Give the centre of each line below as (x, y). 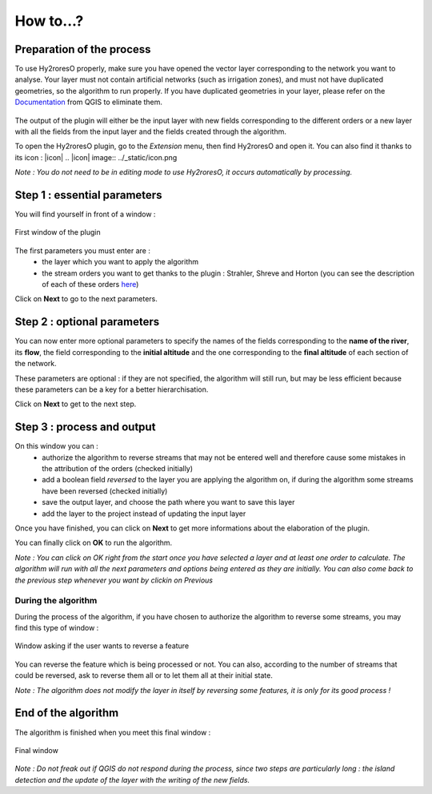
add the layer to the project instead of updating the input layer (144, 514)
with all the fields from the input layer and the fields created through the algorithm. (151, 131)
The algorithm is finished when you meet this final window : (113, 732)
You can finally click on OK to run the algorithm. (94, 543)
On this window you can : (57, 446)
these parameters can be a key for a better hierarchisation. (112, 389)
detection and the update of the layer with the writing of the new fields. (132, 780)
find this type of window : (57, 628)
